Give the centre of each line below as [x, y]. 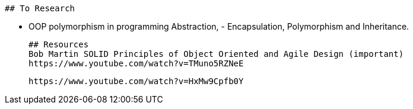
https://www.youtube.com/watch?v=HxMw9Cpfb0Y [136, 81]
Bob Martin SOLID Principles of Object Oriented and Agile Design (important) [216, 54]
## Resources [59, 44]
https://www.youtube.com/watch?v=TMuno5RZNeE [136, 63]
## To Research [40, 8]
